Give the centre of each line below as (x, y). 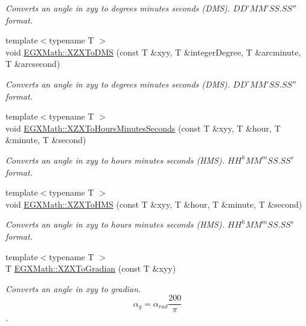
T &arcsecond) (33, 64)
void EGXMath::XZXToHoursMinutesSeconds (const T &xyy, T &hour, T (143, 128)
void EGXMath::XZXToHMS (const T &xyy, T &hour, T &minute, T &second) (154, 204)
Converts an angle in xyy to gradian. (73, 288)
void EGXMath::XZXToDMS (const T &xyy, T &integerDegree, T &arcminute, (153, 52)
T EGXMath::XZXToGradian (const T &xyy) (91, 268)
